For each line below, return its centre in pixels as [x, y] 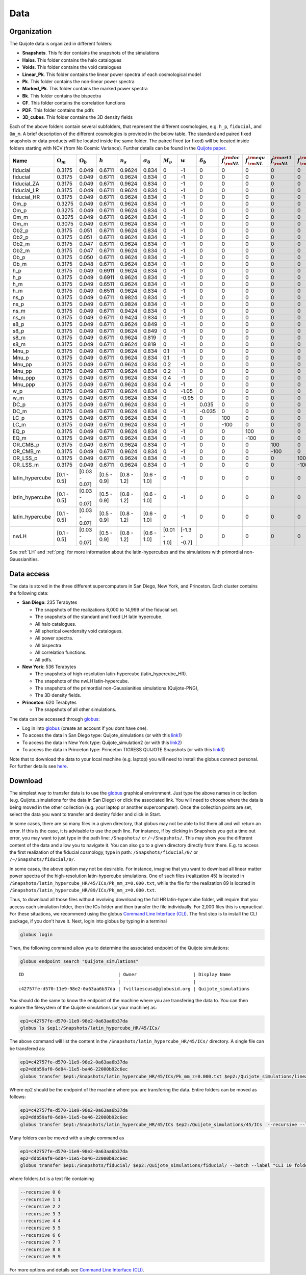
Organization [31, 31]
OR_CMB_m [27, 451]
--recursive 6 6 [41, 1235]
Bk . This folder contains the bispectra [62, 96]
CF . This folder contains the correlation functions [74, 103]
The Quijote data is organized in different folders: [61, 44]
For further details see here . [39, 766]
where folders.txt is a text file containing [52, 1179]
